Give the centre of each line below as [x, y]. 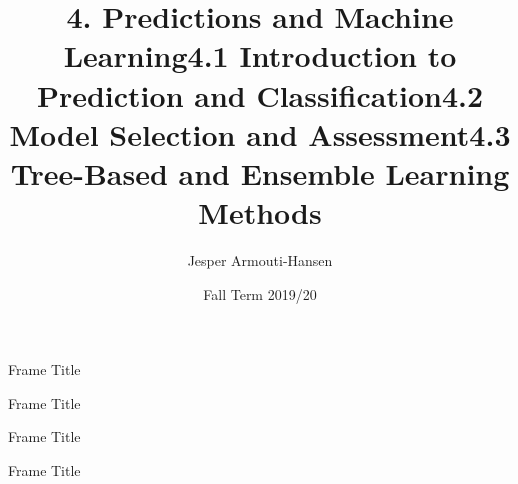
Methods [260, 212]
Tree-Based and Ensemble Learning [260, 172]
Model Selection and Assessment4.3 [260, 133]
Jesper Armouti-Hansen [260, 260]
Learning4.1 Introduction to [260, 55]
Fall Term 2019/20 [260, 293]
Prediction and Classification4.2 [260, 94]
